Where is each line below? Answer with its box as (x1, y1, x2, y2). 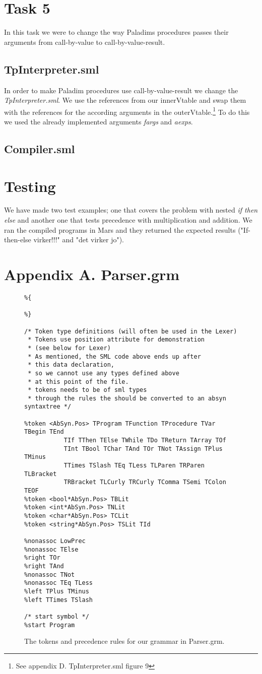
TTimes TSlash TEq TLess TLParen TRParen (63, 462, 205, 469)
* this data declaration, (28, 361, 114, 369)
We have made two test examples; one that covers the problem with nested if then (4, 205, 258, 215)
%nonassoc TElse (24, 546, 79, 553)
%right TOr (24, 554, 60, 562)
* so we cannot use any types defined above (28, 369, 179, 377)
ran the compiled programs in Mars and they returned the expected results (4, 224, 236, 235)
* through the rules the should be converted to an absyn (28, 394, 226, 402)
